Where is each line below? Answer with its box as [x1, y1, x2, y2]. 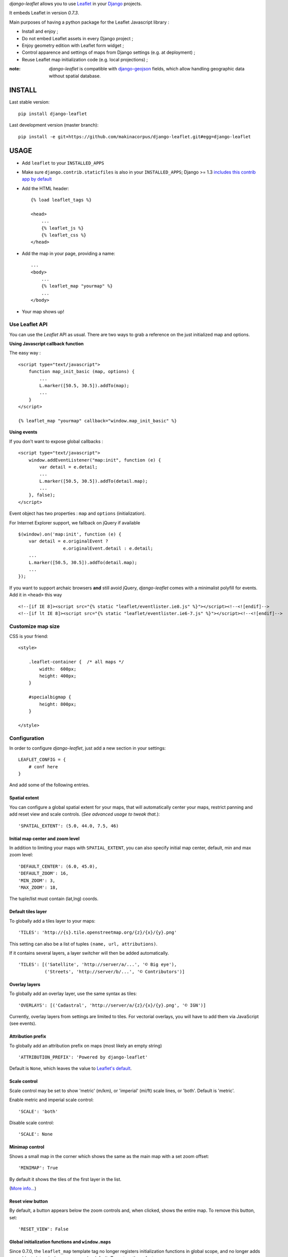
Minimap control [9, 1144, 45, 1150]
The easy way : [9, 350, 41, 356]
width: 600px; [39, 666, 77, 672]
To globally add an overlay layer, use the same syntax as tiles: [9, 991, 137, 997]
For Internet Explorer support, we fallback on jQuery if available [9, 519, 140, 525]
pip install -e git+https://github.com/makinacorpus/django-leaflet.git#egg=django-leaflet [18, 134, 251, 139]
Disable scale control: [9, 1120, 54, 1126]
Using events [9, 429, 38, 435]
